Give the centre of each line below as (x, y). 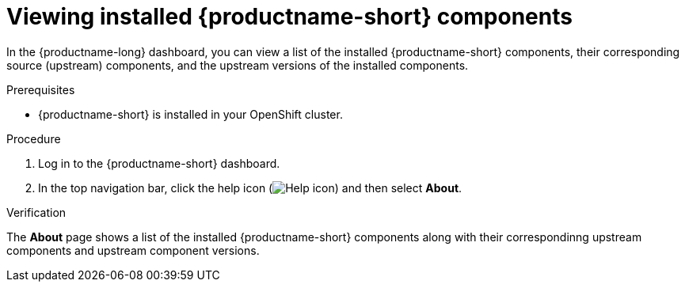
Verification (36, 212)
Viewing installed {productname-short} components (289, 17)
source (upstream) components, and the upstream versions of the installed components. (238, 65)
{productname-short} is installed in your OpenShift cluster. (190, 114)
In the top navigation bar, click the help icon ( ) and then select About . (250, 188)
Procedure (34, 138)
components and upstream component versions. (133, 250)
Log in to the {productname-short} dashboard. (159, 163)
